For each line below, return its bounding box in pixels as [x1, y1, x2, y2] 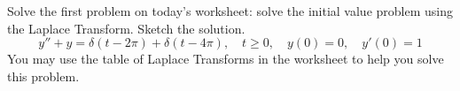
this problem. [7, 66, 80, 85]
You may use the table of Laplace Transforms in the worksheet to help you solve [7, 49, 444, 68]
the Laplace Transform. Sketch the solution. [7, 19, 246, 37]
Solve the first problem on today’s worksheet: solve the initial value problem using [7, 2, 453, 19]
